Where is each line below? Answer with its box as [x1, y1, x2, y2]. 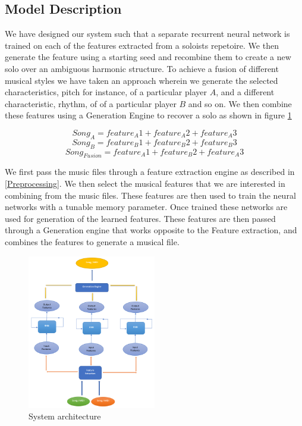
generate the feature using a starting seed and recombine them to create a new [5, 51, 291, 63]
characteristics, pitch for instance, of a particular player [5, 86, 207, 98]
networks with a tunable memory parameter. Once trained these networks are [5, 201, 288, 213]
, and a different [216, 86, 275, 98]
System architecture [29, 410, 101, 422]
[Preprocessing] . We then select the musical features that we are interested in [5, 177, 285, 189]
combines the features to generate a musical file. [5, 235, 180, 248]
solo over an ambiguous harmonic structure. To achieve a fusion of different [5, 62, 279, 74]
